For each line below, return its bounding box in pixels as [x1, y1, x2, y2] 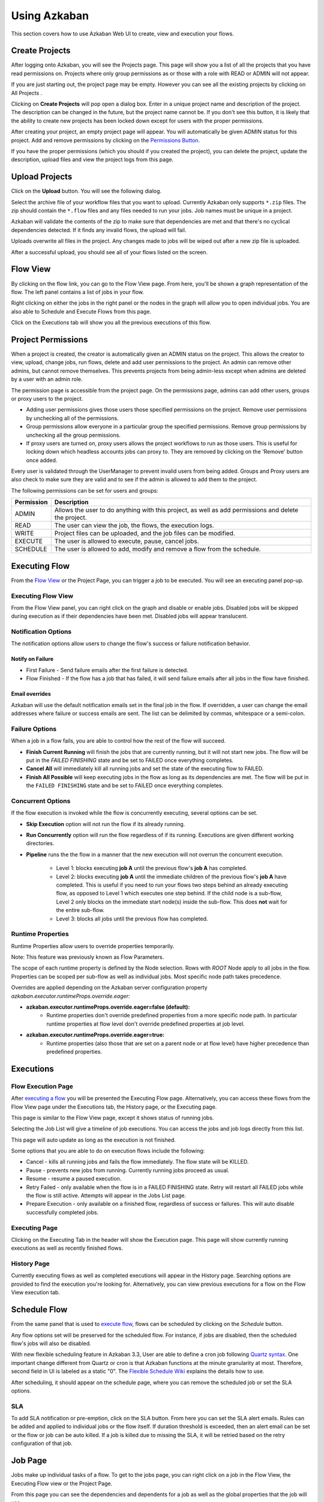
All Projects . [11, 89, 43, 96]
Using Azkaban [11, 9, 89, 22]
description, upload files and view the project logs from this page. [11, 156, 174, 163]
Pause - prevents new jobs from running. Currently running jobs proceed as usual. [26, 1166, 230, 1174]
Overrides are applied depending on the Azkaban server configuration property [11, 984, 208, 991]
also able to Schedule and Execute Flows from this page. [11, 308, 152, 315]
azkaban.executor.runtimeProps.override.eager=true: [26, 1031, 165, 1039]
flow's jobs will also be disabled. [11, 1340, 91, 1347]
